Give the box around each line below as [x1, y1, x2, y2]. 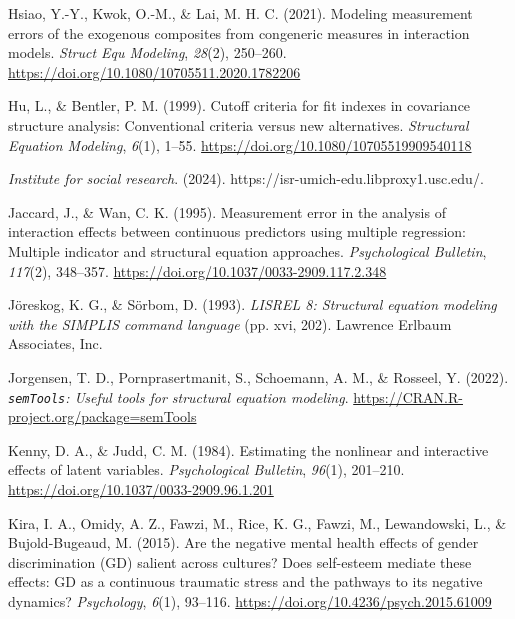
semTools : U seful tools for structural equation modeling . [8, 386, 349, 407]
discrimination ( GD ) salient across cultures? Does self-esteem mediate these [8, 551, 472, 572]
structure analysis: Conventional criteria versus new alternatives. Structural [8, 114, 469, 135]
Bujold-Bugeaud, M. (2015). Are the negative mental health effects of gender [8, 532, 479, 553]
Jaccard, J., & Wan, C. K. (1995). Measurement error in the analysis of [8, 201, 446, 222]
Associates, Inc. [8, 333, 103, 354]
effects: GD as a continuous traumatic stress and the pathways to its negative [8, 571, 483, 592]
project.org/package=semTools [8, 406, 197, 427]
